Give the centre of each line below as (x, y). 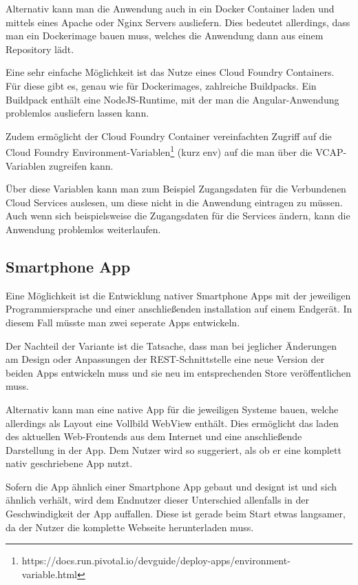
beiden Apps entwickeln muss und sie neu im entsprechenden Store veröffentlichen (178, 372)
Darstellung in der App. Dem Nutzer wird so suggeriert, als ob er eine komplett (173, 449)
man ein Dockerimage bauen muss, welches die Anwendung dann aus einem (165, 36)
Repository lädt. (40, 49)
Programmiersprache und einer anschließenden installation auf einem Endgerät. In (179, 309)
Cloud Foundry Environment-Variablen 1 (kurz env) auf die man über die (159, 151)
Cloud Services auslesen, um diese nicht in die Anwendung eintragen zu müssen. (174, 202)
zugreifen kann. (81, 165)
